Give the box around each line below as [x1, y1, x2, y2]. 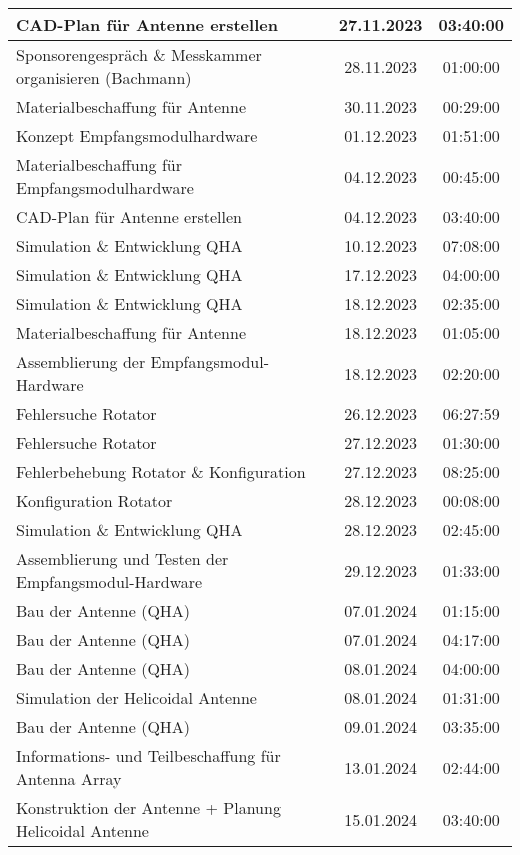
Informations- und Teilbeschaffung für [16, 744, 281, 767]
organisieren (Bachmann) [16, 66, 192, 89]
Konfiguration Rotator [16, 489, 173, 512]
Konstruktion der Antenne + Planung [16, 796, 281, 819]
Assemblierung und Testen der [16, 547, 229, 570]
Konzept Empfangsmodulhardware [16, 124, 258, 147]
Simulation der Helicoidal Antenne [16, 686, 257, 709]
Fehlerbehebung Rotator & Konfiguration [16, 460, 306, 483]
